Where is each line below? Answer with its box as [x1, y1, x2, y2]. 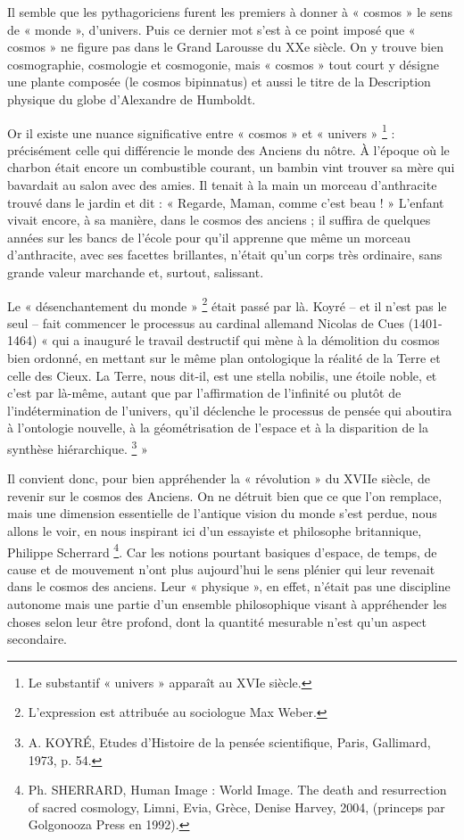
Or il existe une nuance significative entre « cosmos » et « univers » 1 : [7, 120, 395, 142]
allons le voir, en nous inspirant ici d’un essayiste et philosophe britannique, [7, 522, 422, 539]
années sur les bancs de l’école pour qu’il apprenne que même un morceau [7, 227, 410, 246]
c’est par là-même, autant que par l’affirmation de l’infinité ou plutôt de [7, 383, 402, 402]
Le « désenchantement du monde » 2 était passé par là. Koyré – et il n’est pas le [7, 293, 447, 315]
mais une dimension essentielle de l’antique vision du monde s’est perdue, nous [7, 504, 437, 523]
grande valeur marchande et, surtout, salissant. [7, 262, 264, 281]
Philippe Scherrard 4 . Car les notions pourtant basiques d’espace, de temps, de [7, 539, 437, 561]
